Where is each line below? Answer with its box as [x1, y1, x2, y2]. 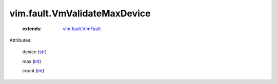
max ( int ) [22, 58, 42, 64]
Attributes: [9, 37, 32, 43]
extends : [22, 26, 42, 32]
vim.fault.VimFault [63, 26, 101, 32]
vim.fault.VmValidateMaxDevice [9, 8, 151, 19]
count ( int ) [22, 68, 45, 74]
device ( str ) [22, 49, 47, 55]
